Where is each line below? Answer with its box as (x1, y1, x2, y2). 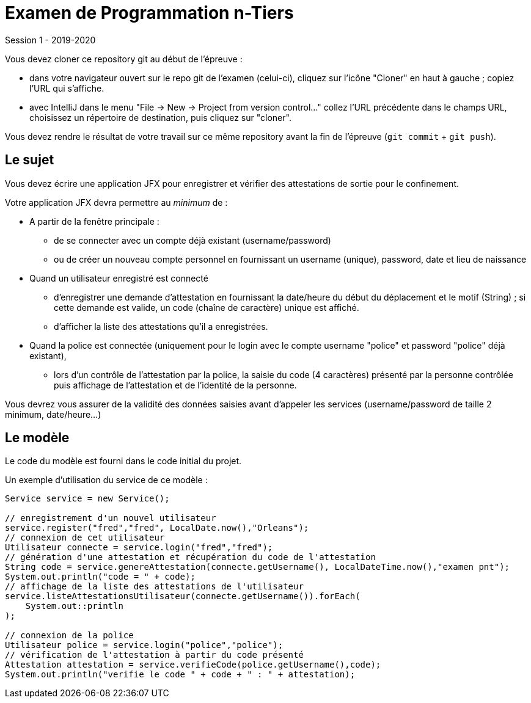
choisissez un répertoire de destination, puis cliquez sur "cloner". (29, 112, 291, 123)
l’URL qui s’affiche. (29, 82, 104, 93)
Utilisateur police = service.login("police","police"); (5, 640, 284, 650)
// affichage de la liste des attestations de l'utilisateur (5, 581, 304, 592)
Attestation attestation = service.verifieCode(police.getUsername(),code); (5, 660, 381, 670)
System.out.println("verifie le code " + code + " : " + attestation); (5, 669, 356, 680)
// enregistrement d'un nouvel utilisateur (5, 513, 216, 523)
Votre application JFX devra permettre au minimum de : (5, 197, 228, 208)
